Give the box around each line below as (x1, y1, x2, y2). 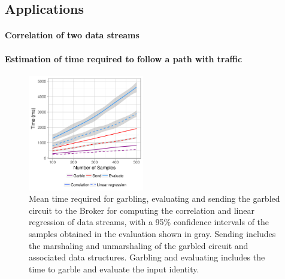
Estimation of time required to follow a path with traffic (5, 52, 242, 65)
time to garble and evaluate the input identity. (29, 262, 199, 275)
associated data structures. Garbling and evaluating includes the (29, 251, 265, 263)
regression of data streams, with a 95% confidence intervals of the (29, 216, 269, 228)
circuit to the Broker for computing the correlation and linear (29, 204, 254, 216)
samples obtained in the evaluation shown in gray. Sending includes (29, 227, 276, 239)
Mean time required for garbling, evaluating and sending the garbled (29, 192, 280, 205)
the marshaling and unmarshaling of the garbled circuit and (29, 239, 248, 251)
